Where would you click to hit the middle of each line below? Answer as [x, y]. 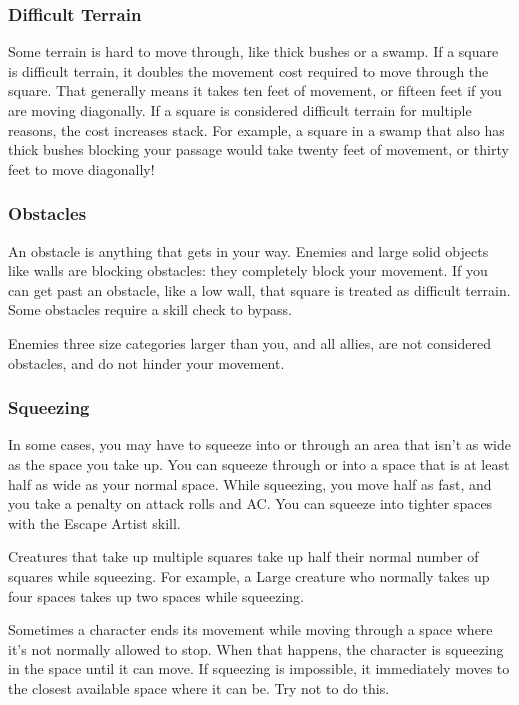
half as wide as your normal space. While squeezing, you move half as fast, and [250, 483]
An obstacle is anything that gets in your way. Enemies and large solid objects [248, 250]
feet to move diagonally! [81, 168]
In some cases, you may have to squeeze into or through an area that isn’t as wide [259, 444]
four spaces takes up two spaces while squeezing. [156, 595]
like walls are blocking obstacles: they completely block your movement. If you [248, 270]
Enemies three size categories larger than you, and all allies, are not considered [249, 342]
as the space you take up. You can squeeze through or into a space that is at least [259, 463]
